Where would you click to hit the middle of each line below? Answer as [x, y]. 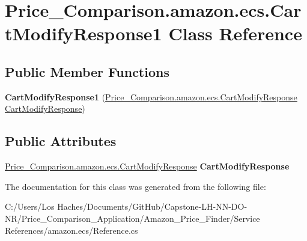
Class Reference [235, 33]
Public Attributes [61, 141]
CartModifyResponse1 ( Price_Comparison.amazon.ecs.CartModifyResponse [151, 96]
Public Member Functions [87, 71]
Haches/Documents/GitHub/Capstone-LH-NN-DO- [152, 206]
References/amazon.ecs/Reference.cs [71, 230]
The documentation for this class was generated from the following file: [135, 186]
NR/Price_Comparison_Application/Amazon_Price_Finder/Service [132, 218]
